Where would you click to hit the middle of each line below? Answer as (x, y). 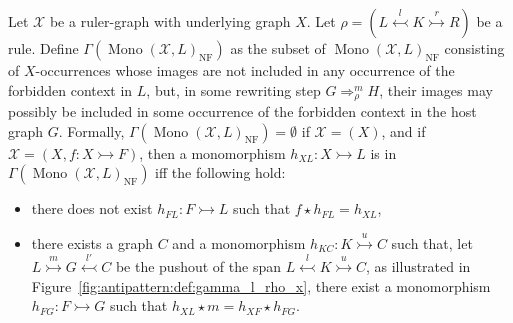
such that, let (432, 242)
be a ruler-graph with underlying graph (170, 21)
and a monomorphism (239, 242)
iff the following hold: (220, 172)
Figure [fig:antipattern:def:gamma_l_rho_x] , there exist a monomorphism (261, 285)
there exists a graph (92, 242)
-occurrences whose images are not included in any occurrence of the (245, 70)
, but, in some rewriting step (233, 89)
